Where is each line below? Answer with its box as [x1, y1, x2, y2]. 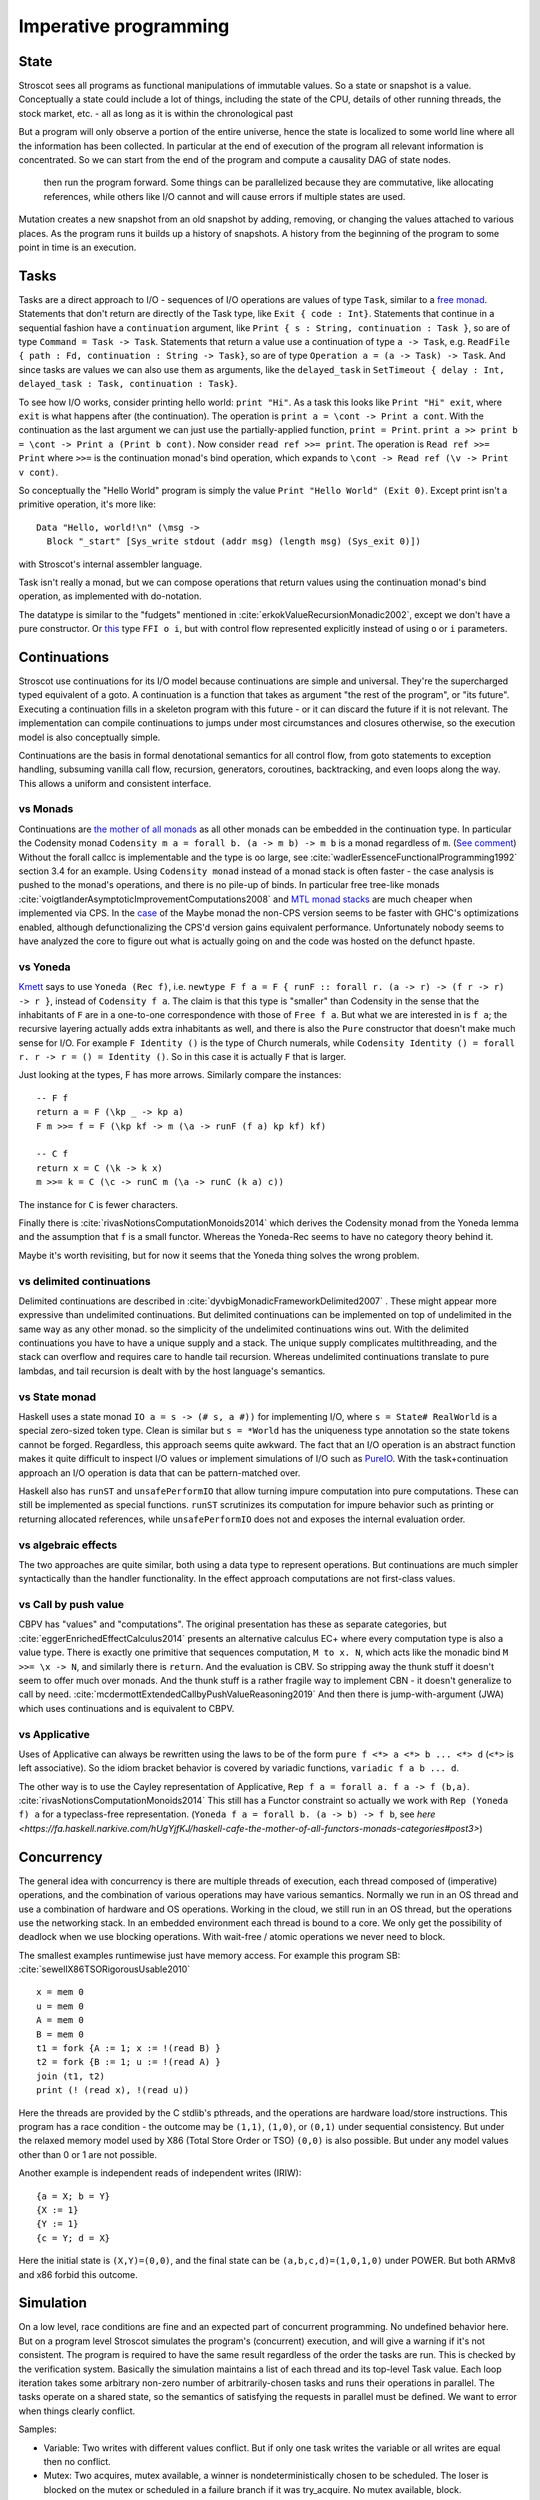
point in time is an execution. [18, 241, 137, 253]
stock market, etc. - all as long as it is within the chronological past [18, 107, 294, 119]
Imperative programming [18, 15, 230, 37]
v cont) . [18, 466, 59, 478]
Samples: [18, 2423, 57, 2435]
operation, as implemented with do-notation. [18, 590, 202, 602]
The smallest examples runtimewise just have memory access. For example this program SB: [18, 1949, 401, 1961]
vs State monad [18, 1390, 97, 1404]
